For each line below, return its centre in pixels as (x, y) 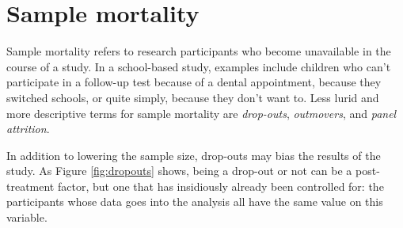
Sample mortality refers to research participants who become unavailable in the (199, 51)
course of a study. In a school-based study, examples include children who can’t (199, 66)
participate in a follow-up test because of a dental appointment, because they (194, 82)
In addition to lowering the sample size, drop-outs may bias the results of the (194, 155)
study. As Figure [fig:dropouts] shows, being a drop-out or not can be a (179, 171)
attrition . (28, 129)
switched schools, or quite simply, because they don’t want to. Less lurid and (193, 97)
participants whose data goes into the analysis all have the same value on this (195, 201)
